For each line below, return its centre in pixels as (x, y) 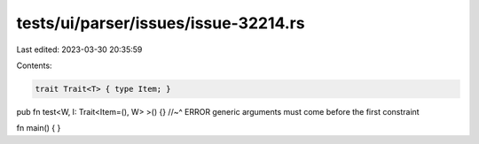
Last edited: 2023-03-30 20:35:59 (79, 49)
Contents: (34, 65)
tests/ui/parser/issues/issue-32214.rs (161, 23)
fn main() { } (39, 128)
